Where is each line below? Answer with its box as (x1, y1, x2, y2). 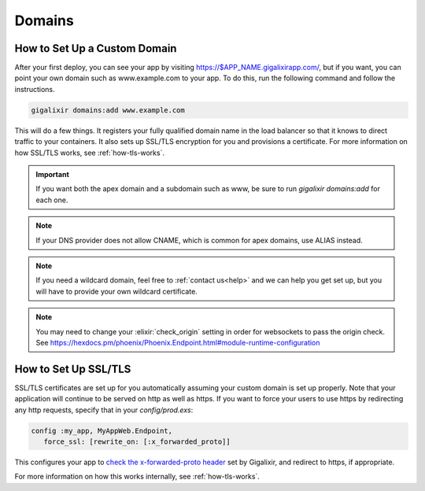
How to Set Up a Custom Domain (14, 42, 177, 55)
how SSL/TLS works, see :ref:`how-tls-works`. (14, 148, 165, 157)
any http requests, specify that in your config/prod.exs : (14, 405, 194, 415)
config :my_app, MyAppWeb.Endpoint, (31, 426, 173, 435)
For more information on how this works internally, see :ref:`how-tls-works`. (14, 472, 260, 482)
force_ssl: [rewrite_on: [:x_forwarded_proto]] (43, 437, 231, 446)
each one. (35, 195, 68, 205)
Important (35, 169, 70, 179)
